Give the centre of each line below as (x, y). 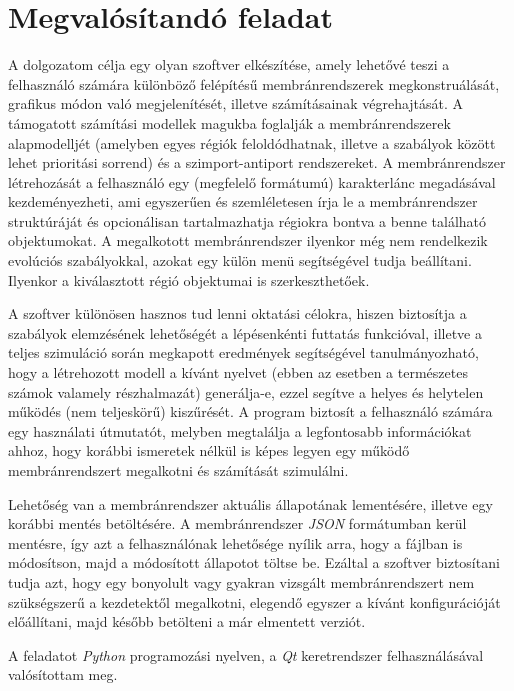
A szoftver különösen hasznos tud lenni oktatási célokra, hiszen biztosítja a (237, 313)
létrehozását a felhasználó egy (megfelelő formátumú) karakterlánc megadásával (252, 181)
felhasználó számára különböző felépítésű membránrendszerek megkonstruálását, (254, 83)
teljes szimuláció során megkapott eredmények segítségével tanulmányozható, (243, 352)
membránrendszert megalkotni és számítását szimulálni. (178, 470)
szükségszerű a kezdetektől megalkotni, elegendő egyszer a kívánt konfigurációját (254, 601)
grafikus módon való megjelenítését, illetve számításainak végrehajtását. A (236, 103)
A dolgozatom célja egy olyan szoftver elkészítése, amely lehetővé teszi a (229, 64)
